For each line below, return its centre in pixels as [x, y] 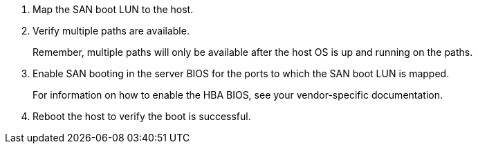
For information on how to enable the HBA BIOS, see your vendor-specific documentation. [238, 95]
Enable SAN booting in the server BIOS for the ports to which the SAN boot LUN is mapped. [241, 73]
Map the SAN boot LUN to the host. [113, 9]
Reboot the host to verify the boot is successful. [142, 116]
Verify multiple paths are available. [111, 31]
